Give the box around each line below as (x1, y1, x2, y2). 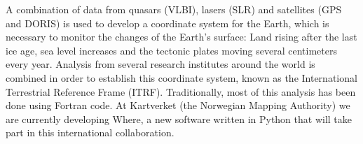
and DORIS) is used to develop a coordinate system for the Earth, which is (6, 15, 329, 30)
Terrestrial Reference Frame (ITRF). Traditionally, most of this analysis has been (6, 84, 356, 99)
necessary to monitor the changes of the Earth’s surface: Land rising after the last (6, 29, 357, 44)
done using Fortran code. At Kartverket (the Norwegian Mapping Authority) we (6, 98, 350, 113)
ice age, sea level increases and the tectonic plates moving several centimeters (6, 43, 337, 57)
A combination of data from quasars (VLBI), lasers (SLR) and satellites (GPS (6, 2, 342, 16)
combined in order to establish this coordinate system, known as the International (6, 70, 357, 85)
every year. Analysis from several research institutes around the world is (6, 57, 315, 71)
